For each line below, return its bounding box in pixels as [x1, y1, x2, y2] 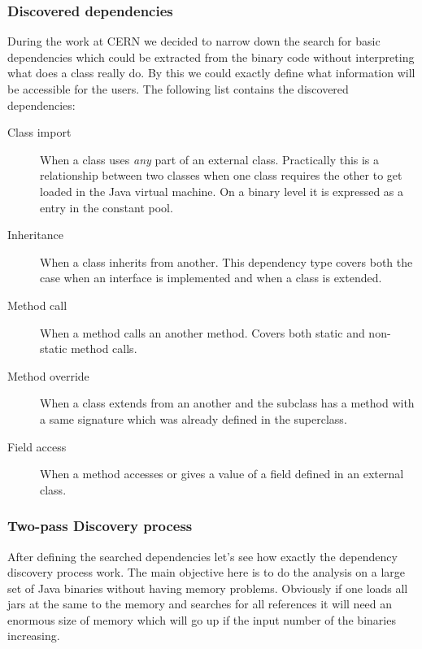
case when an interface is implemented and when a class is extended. [40, 269, 382, 286]
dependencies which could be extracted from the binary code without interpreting [7, 48, 415, 65]
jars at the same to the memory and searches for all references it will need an [7, 595, 393, 612]
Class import [7, 124, 72, 141]
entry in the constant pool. [40, 198, 173, 216]
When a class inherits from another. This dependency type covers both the [40, 253, 413, 270]
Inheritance [7, 226, 63, 243]
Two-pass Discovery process [7, 516, 193, 536]
